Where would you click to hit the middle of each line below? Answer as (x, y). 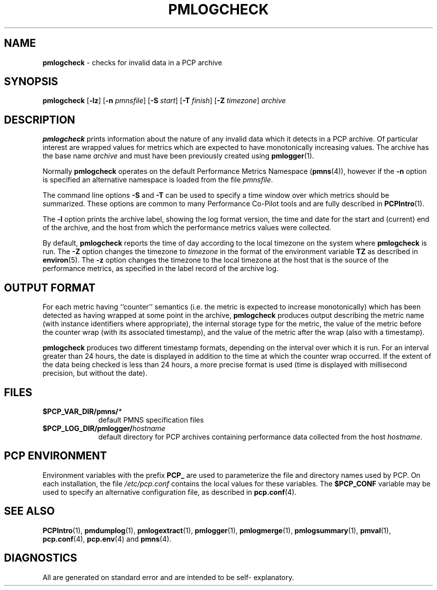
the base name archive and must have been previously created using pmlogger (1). (178, 156)
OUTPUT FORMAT (50, 288)
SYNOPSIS (31, 82)
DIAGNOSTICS (41, 558)
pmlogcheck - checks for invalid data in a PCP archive (132, 62)
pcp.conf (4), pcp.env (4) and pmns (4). (107, 539)
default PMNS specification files (151, 420)
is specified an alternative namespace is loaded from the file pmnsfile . (158, 180)
